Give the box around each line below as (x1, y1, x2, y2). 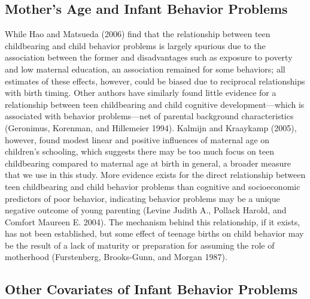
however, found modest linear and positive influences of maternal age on (5, 133, 270, 146)
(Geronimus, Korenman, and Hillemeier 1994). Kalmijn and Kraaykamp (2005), (5, 121, 297, 134)
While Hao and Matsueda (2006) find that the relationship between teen (5, 28, 271, 40)
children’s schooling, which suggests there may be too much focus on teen (5, 145, 275, 158)
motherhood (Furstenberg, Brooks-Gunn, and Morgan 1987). (5, 250, 227, 263)
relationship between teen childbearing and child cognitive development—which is (5, 98, 305, 110)
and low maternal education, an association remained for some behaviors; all (5, 62, 285, 75)
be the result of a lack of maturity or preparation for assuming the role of (5, 238, 275, 251)
